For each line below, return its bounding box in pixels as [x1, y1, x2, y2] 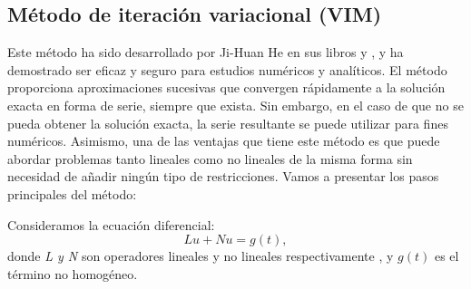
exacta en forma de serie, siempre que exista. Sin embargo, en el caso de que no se [7, 95, 464, 114]
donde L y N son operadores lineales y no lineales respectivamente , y [7, 246, 394, 265]
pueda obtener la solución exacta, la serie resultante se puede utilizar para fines [7, 113, 448, 132]
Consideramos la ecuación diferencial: [7, 215, 215, 234]
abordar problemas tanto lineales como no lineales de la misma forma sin [7, 149, 413, 168]
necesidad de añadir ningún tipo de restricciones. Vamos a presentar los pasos [7, 167, 439, 186]
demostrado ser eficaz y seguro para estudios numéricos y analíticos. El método [7, 60, 447, 79]
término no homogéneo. [7, 264, 138, 283]
